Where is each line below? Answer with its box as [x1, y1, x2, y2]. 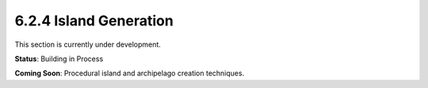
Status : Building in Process [14, 54, 104, 63]
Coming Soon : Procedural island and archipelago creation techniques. [14, 68, 245, 78]
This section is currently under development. [14, 40, 162, 49]
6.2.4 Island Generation [14, 12, 174, 29]
